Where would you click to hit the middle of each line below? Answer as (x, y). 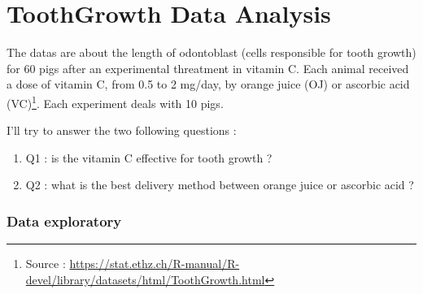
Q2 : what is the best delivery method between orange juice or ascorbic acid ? (220, 185)
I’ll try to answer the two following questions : (122, 130)
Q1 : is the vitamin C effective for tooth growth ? (149, 157)
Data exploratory (64, 220)
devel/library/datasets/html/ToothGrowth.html (145, 279)
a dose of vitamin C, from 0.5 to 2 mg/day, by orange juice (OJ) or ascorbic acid (208, 84)
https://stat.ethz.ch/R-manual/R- (155, 264)
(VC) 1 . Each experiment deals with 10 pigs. (115, 102)
